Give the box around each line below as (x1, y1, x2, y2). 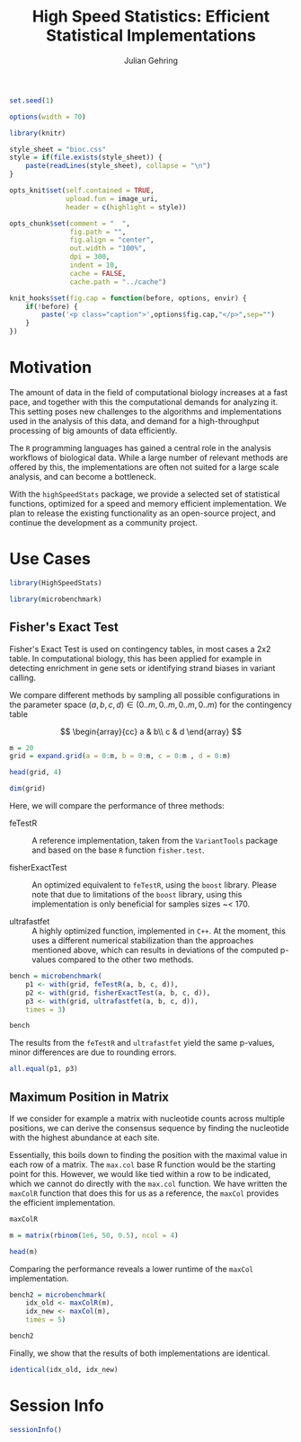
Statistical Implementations (46, 25, 256, 46)
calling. (9, 672, 37, 683)
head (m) (9, 1247, 39, 1256)
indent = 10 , (69, 261, 119, 270)
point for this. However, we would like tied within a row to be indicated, (9, 1168, 271, 1179)
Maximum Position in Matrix (9, 1089, 169, 1104)
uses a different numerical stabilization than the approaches (31, 935, 254, 945)
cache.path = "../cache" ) (69, 277, 167, 287)
